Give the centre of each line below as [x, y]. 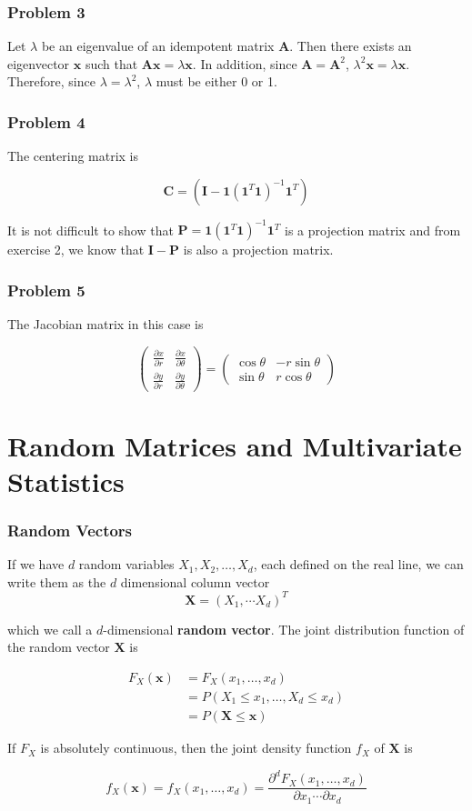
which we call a [50, 629]
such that [111, 63]
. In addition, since [245, 63]
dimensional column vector [195, 581]
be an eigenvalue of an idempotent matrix [158, 46]
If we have [36, 564]
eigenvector [39, 63]
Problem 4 [46, 121]
